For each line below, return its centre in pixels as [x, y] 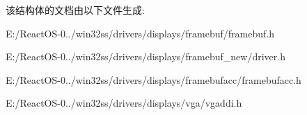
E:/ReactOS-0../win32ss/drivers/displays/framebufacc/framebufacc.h [153, 79]
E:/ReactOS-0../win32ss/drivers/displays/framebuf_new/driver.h [145, 56]
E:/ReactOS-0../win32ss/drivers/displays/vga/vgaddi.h [124, 103]
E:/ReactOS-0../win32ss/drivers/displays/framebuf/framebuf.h [140, 33]
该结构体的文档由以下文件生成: [75, 10]
